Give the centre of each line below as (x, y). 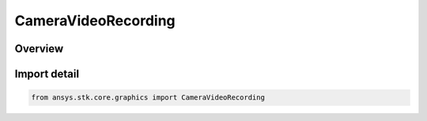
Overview (39, 49)
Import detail (47, 74)
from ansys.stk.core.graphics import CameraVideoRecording (148, 98)
